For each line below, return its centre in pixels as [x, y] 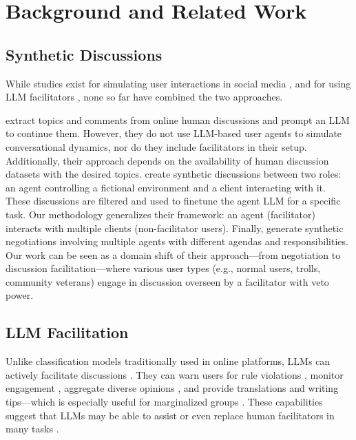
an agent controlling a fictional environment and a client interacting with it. [166, 187]
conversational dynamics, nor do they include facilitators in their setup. [156, 146]
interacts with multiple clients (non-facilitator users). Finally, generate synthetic [175, 228]
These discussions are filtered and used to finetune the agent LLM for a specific [173, 201]
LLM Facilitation [67, 332]
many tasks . [32, 429]
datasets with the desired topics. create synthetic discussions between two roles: [174, 174]
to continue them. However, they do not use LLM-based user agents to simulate [174, 133]
